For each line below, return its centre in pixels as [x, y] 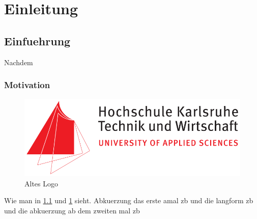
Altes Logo [41, 183]
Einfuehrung [37, 40]
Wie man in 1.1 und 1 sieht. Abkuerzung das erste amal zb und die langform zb [129, 200]
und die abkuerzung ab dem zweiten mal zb [72, 210]
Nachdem [19, 62]
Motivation [27, 85]
